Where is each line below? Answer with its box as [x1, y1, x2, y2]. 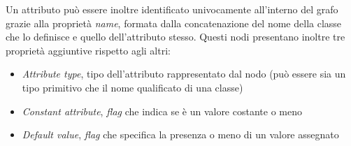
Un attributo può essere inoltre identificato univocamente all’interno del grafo [6, 2, 338, 16]
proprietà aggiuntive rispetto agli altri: [6, 43, 171, 57]
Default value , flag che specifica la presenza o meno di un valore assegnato [22, 127, 339, 142]
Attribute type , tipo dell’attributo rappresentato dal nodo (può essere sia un [22, 66, 346, 81]
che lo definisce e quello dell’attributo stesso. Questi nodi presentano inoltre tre [6, 29, 345, 44]
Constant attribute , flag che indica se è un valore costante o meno [22, 103, 302, 118]
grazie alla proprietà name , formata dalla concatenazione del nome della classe [6, 15, 342, 30]
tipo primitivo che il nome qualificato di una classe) [22, 80, 243, 94]
